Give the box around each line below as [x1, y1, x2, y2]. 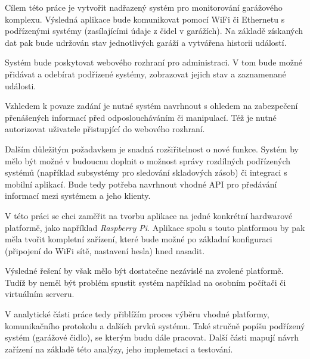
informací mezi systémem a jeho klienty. [5, 189, 151, 202]
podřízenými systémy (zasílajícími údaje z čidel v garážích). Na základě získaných [5, 24, 303, 37]
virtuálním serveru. [5, 288, 75, 300]
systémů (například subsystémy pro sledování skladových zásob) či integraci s [5, 166, 287, 179]
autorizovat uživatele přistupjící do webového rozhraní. [5, 123, 205, 135]
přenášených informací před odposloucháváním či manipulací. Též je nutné [5, 111, 277, 123]
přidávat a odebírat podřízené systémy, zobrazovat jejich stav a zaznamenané [5, 67, 286, 80]
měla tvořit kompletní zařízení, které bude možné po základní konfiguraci [5, 233, 272, 245]
